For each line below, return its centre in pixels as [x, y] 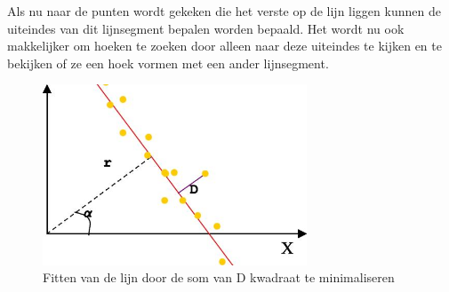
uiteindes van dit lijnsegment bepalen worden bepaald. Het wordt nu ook [206, 28]
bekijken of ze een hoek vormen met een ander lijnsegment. [168, 63]
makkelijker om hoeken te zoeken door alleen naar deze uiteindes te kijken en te [224, 46]
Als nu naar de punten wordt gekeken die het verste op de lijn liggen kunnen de [224, 11]
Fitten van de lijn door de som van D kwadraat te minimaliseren [219, 277]
